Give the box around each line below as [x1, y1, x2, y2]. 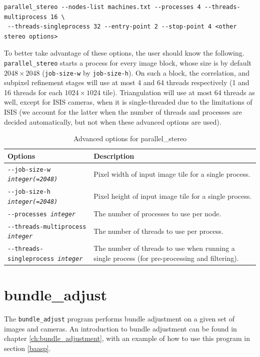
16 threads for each [4, 87, 62, 97]
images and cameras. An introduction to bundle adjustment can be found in [4, 323, 237, 333]
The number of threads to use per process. [93, 225, 223, 236]
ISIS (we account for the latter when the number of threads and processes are [4, 107, 242, 117]
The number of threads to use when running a [93, 243, 235, 253]
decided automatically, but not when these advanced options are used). [4, 116, 221, 127]
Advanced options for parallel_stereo [73, 133, 187, 144]
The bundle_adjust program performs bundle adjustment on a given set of [4, 313, 234, 324]
